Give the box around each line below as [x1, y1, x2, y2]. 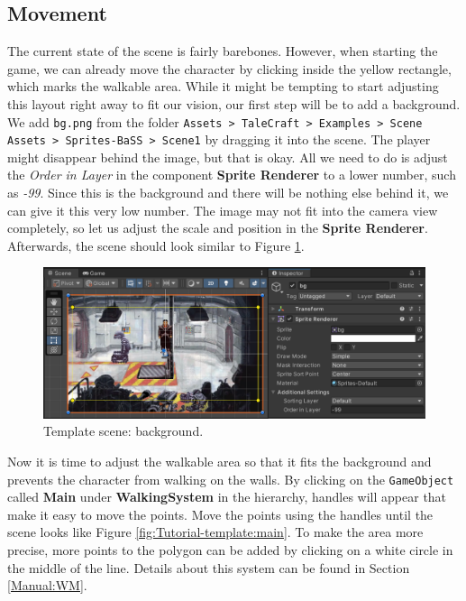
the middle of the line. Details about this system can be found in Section [7, 558, 410, 577]
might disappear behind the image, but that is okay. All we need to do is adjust [7, 147, 448, 166]
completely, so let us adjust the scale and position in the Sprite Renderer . [7, 218, 428, 237]
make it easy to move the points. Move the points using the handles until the [7, 504, 434, 523]
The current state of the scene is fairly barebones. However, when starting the [7, 42, 438, 60]
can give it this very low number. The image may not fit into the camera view [7, 200, 438, 219]
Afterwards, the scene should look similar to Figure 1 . [7, 236, 305, 254]
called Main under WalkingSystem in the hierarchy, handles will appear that [7, 487, 447, 506]
